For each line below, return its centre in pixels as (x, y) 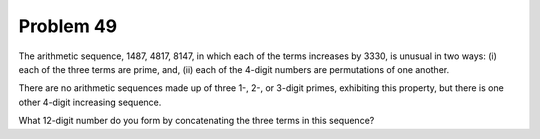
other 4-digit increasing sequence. (90, 102)
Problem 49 (68, 26)
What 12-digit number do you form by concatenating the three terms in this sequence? (196, 121)
